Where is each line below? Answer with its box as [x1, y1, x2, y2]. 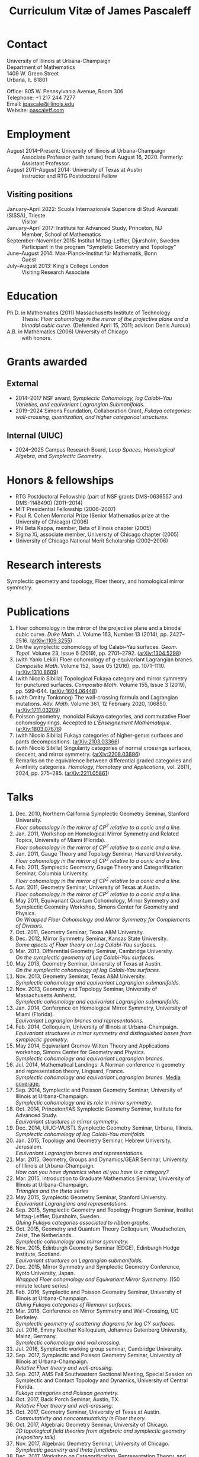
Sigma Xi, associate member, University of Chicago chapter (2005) [15, 531, 179, 538]
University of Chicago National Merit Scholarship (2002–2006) [15, 537, 168, 544]
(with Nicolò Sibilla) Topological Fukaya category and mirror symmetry [15, 675, 188, 682]
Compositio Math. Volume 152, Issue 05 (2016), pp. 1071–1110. [15, 663, 166, 670]
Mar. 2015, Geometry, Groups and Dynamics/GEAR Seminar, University [15, 1156, 188, 1163]
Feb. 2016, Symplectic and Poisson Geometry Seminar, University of [15, 1288, 182, 1296]
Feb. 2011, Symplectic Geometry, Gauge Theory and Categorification [15, 863, 183, 871]
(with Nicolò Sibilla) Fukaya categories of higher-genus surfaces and [15, 732, 183, 739]
